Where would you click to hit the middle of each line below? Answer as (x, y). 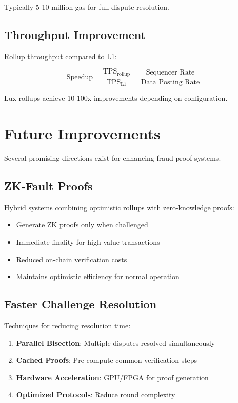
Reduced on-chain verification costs (72, 259)
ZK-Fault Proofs (48, 186)
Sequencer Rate (170, 72)
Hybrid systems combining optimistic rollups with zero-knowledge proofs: (119, 207)
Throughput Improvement (75, 34)
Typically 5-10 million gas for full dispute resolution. (87, 7)
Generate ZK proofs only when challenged (82, 224)
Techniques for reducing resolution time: (67, 326)
